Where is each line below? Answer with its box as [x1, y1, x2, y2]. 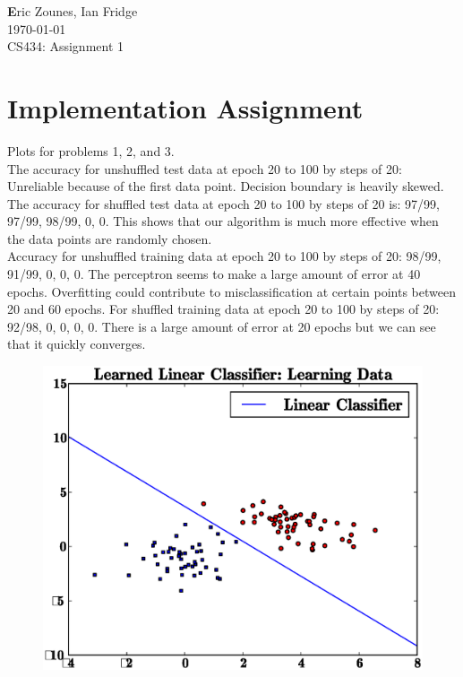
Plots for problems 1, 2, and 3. [7, 141, 175, 160]
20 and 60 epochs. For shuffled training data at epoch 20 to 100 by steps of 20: [7, 299, 440, 318]
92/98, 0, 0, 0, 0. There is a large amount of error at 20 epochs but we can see [7, 317, 436, 335]
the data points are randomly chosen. [7, 229, 212, 247]
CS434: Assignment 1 [7, 37, 124, 56]
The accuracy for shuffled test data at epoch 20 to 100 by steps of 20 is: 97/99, [7, 194, 441, 213]
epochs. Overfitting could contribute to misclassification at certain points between [7, 282, 457, 300]
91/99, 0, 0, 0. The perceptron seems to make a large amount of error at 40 [7, 265, 421, 283]
